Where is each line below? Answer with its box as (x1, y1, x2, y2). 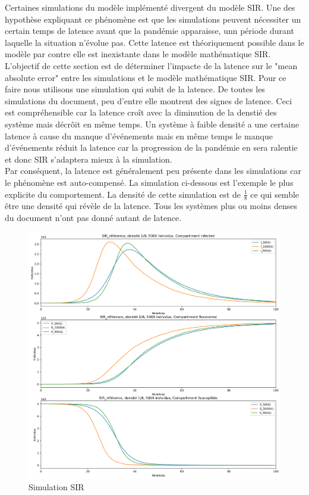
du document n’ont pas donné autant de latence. (5, 211, 182, 223)
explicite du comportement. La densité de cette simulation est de (5, 188, 241, 200)
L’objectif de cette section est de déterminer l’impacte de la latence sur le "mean (5, 59, 298, 71)
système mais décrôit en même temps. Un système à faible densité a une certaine (5, 117, 299, 130)
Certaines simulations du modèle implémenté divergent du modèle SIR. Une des (5, 1, 295, 13)
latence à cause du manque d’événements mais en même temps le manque (5, 129, 273, 142)
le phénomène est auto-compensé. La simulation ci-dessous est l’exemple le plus (5, 176, 294, 188)
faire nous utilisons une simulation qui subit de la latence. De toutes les (5, 83, 265, 95)
